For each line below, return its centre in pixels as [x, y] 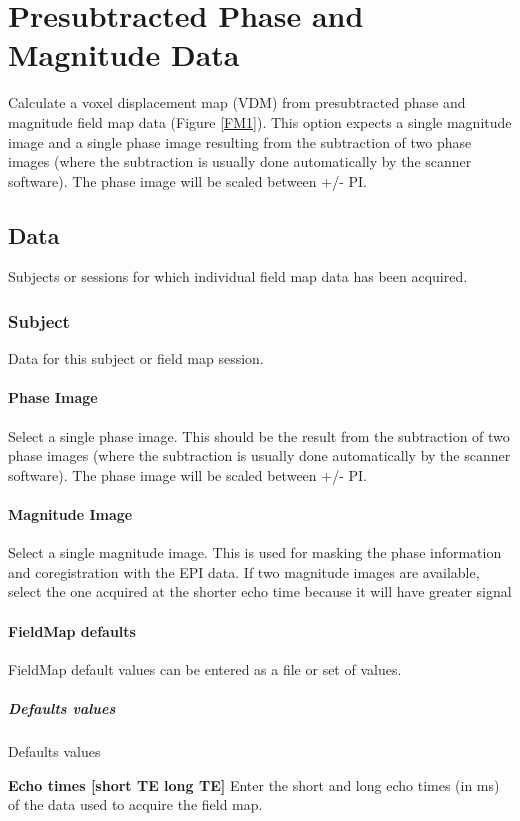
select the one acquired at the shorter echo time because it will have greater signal [260, 591]
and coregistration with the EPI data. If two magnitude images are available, [244, 571]
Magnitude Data [124, 54]
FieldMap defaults [72, 630]
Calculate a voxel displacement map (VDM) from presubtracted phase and [237, 102]
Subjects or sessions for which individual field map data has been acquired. [238, 276]
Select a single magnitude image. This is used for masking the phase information [255, 552]
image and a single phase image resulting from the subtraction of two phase [240, 141]
